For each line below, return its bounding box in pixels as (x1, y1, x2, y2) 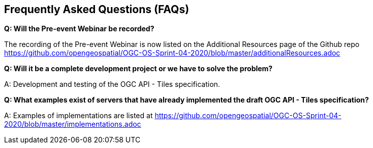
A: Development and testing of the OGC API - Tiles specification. (4, 80, 220, 89)
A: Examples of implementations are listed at (4, 111, 153, 120)
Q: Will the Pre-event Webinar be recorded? (4, 24, 154, 33)
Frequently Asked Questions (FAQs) (4, 3, 190, 16)
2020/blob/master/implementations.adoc (4, 120, 141, 129)
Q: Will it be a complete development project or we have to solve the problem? (4, 64, 273, 73)
